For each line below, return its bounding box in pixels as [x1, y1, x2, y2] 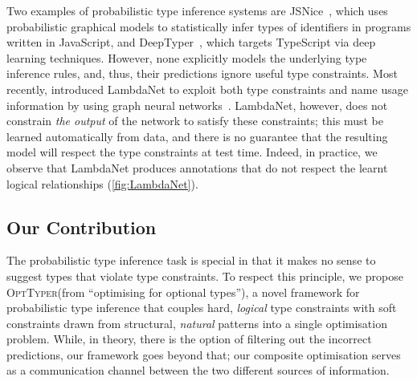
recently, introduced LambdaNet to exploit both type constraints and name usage [6, 80, 408, 97]
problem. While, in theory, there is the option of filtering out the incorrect [6, 330, 372, 347]
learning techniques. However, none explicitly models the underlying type [6, 49, 367, 66]
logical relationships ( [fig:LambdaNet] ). [6, 175, 198, 192]
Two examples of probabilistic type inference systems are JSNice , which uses [6, 2, 388, 18]
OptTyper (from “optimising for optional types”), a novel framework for [6, 283, 360, 300]
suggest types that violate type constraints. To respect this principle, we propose [6, 267, 403, 284]
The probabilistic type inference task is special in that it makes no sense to [6, 252, 376, 269]
